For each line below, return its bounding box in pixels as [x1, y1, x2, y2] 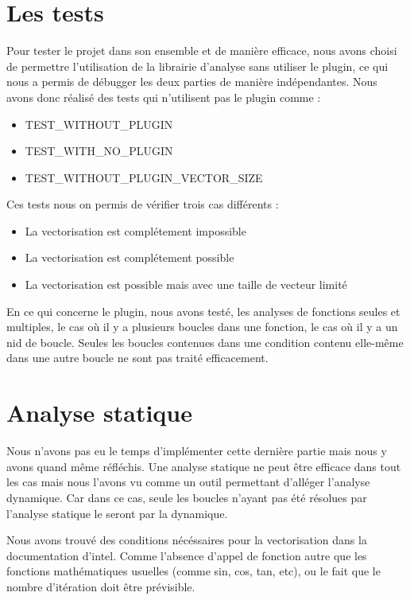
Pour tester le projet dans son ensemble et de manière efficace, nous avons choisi [6, 42, 397, 59]
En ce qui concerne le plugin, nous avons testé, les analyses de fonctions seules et [6, 302, 400, 319]
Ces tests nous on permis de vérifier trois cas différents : [6, 196, 279, 212]
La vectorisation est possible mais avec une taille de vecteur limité [25, 276, 347, 293]
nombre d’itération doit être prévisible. [6, 578, 195, 594]
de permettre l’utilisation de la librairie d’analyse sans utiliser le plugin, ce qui [6, 57, 389, 74]
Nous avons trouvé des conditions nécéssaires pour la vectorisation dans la [6, 532, 367, 548]
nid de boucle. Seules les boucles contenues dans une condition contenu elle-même [6, 333, 404, 350]
